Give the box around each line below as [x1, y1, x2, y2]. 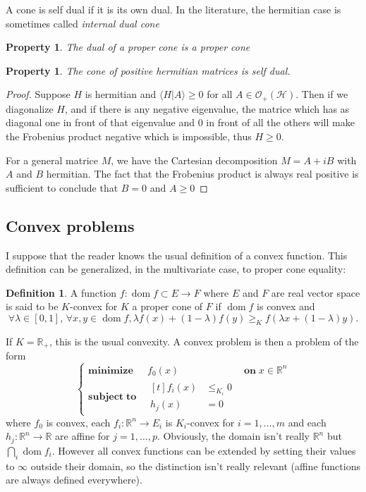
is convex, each [46, 414, 111, 429]
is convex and [257, 299, 315, 314]
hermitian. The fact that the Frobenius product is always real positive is [46, 166, 359, 181]
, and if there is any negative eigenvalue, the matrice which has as [64, 101, 350, 116]
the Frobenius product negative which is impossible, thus [6, 129, 252, 144]
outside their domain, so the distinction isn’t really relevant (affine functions [30, 458, 360, 473]
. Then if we [295, 87, 348, 102]
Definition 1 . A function [6, 285, 117, 300]
